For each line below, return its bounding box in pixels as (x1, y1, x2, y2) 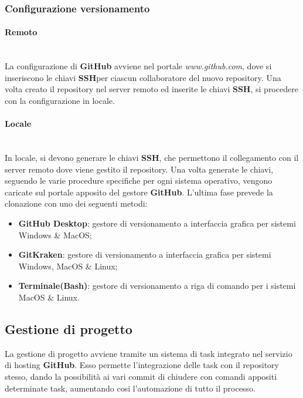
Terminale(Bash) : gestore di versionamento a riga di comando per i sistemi (18, 279, 296, 292)
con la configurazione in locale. (5, 95, 115, 107)
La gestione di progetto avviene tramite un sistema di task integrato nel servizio (5, 347, 292, 359)
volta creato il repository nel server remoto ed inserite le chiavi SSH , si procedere (5, 83, 298, 95)
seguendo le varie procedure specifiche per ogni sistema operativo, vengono (5, 174, 273, 187)
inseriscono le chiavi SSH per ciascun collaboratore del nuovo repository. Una (5, 71, 281, 83)
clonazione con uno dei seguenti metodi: (5, 197, 148, 210)
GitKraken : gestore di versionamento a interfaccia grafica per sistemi (18, 248, 271, 261)
